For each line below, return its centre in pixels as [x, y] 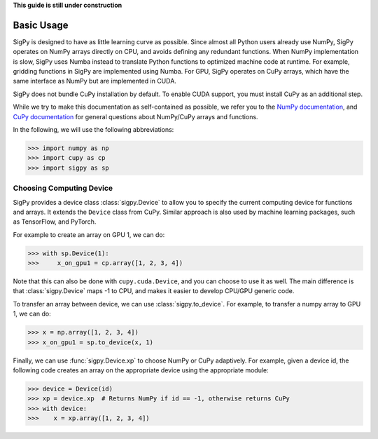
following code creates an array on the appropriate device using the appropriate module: [141, 370]
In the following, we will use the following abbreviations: [93, 130]
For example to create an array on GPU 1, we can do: [89, 234]
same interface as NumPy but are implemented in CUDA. [94, 81]
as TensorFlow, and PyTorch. [55, 222]
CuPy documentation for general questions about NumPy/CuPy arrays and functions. [135, 116]
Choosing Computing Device [63, 188]
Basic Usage [41, 25]
